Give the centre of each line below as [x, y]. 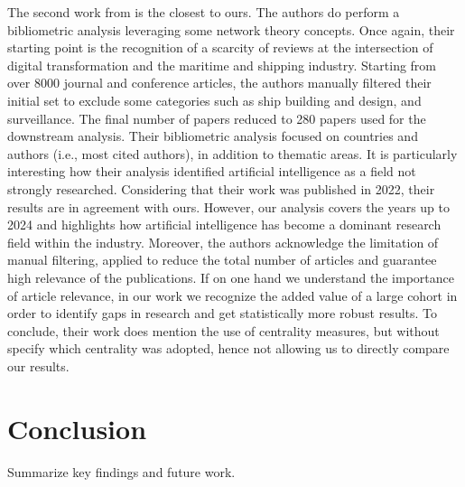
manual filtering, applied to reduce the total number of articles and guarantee [222, 260]
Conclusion [77, 428]
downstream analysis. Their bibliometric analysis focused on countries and [213, 136]
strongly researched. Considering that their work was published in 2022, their [221, 188]
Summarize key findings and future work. [121, 471]
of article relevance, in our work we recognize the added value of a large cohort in [232, 295]
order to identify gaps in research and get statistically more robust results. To [223, 313]
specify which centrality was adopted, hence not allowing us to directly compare [228, 348]
